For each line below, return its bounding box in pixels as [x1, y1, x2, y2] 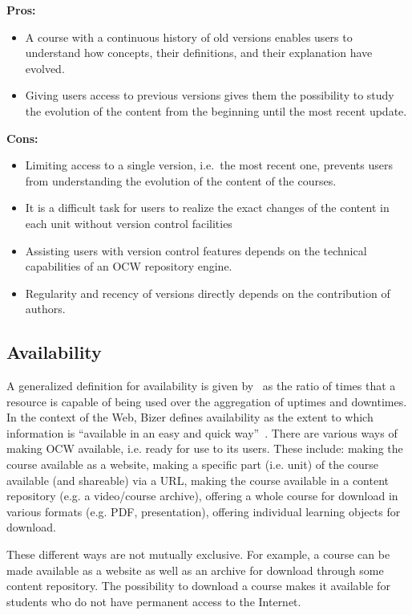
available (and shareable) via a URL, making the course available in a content [6, 471, 389, 488]
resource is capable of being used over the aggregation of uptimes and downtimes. [6, 393, 407, 409]
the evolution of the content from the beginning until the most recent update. [25, 102, 407, 119]
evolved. [25, 59, 65, 76]
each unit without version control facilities [25, 214, 232, 231]
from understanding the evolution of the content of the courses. [25, 172, 337, 189]
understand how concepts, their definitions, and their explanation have [25, 44, 373, 61]
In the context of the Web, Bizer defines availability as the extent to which [6, 409, 374, 426]
